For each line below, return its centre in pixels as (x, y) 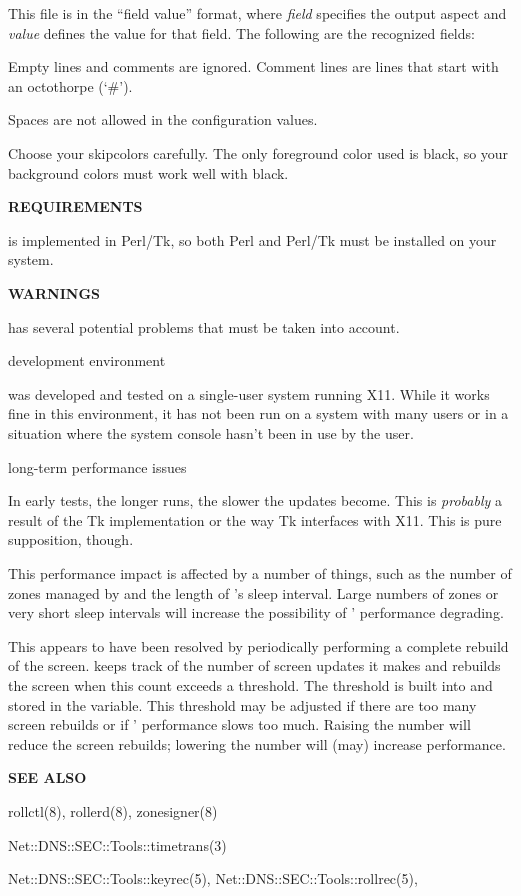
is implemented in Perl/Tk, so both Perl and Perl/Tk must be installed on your (252, 239)
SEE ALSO (47, 777)
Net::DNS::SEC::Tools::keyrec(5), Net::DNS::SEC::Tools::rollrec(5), (213, 878)
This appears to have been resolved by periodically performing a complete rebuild (258, 645)
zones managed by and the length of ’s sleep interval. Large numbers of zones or (253, 592)
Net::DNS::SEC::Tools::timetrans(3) (117, 844)
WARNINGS (54, 292)
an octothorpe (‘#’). (70, 85)
